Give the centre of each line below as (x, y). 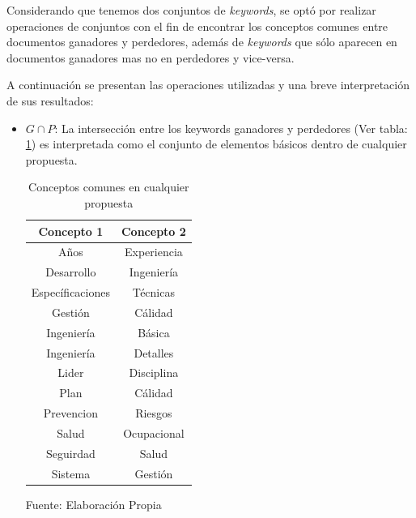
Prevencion (70, 413)
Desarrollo (71, 272)
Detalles (154, 352)
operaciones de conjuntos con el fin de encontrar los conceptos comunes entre (197, 26)
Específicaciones (70, 292)
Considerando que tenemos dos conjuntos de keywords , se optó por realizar (191, 10)
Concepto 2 (153, 231)
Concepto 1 (71, 231)
